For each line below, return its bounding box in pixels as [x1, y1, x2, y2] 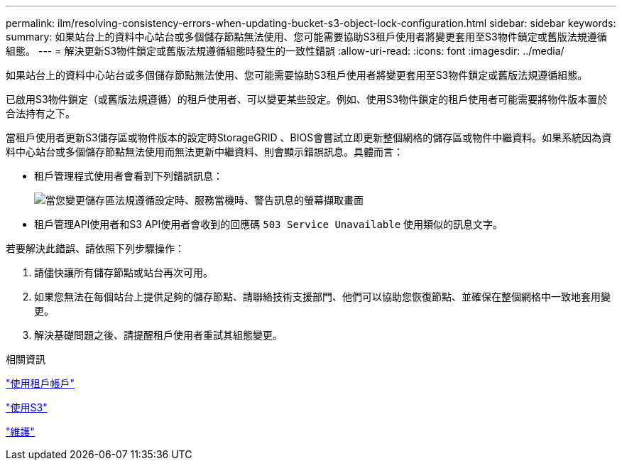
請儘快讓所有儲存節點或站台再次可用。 [34, 266, 213, 278]
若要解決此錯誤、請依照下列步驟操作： [6, 242, 185, 254]
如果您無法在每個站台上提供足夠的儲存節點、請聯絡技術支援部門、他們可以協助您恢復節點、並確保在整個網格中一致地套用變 [34, 291, 611, 303]
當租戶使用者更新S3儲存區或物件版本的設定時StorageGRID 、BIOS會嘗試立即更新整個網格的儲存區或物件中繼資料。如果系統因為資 [6, 131, 612, 143]
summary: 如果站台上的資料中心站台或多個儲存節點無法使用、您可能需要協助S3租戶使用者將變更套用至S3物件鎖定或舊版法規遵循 [6, 31, 607, 43]
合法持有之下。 [6, 107, 75, 119]
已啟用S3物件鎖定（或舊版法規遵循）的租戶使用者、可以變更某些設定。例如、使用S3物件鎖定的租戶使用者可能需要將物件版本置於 [6, 93, 608, 105]
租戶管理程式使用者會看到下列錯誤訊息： [34, 170, 223, 182]
